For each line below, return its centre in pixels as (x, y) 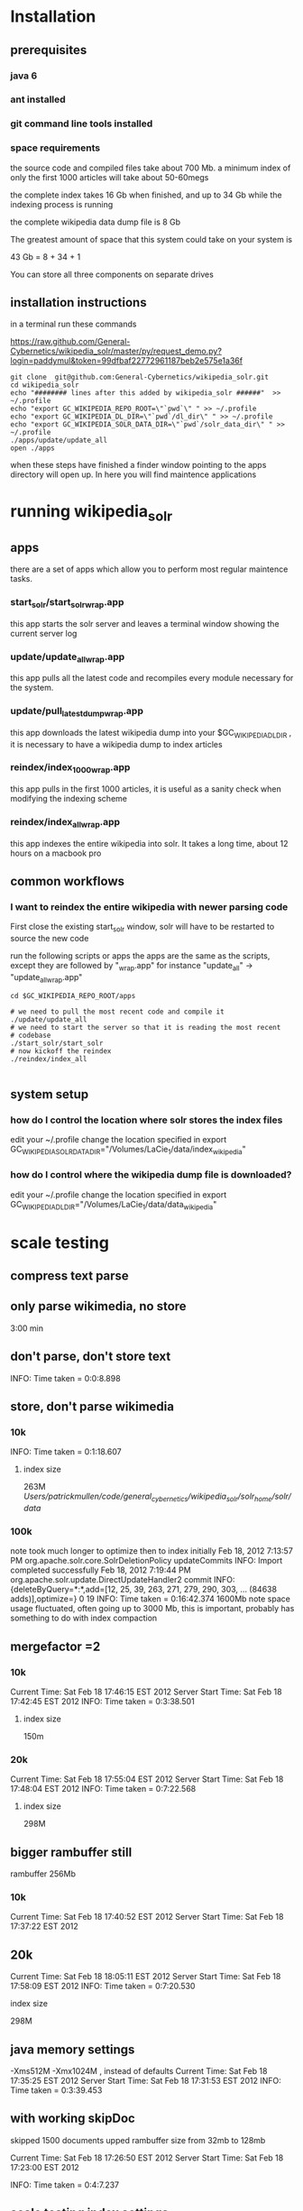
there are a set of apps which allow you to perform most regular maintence (149, 569)
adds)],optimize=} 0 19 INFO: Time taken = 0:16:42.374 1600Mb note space (151, 1599)
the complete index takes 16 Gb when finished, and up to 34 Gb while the (146, 195)
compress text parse (69, 1275)
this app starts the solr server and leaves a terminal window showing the (145, 623)
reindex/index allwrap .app (65, 823)
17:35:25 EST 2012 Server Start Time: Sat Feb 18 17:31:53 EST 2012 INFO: (146, 2081)
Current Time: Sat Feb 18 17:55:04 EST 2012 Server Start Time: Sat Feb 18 (147, 1779)
